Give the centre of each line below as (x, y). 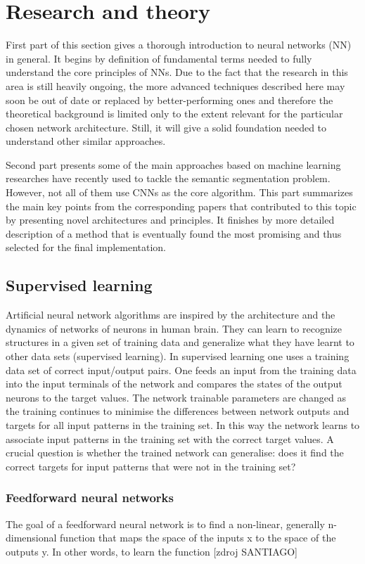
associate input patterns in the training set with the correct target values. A (170, 438)
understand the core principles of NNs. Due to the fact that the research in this (177, 72)
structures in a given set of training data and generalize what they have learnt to (180, 342)
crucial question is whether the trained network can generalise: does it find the (175, 453)
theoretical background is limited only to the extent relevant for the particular (174, 114)
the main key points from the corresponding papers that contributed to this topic (181, 206)
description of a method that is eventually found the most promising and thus (174, 233)
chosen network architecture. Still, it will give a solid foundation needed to (166, 127)
